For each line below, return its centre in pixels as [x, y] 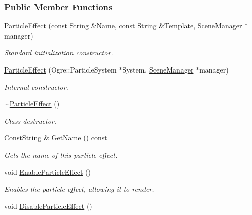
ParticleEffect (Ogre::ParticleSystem [60, 69]
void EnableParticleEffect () [47, 172]
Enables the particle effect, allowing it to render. [79, 189]
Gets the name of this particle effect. [61, 154]
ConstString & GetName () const [56, 138]
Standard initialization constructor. [59, 52]
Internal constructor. [36, 86]
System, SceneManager [158, 69]
